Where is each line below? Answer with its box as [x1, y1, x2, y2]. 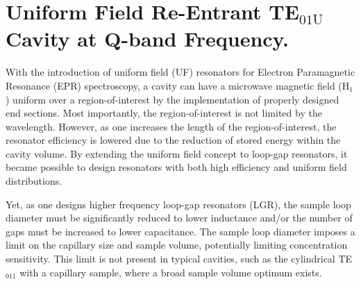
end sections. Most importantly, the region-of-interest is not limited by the [6, 106, 322, 120]
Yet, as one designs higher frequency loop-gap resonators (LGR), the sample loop [6, 197, 351, 211]
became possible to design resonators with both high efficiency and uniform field [6, 160, 347, 174]
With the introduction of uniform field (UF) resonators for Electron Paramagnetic [6, 65, 355, 79]
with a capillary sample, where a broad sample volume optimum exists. [19, 265, 322, 279]
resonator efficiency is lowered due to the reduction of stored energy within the [6, 133, 341, 147]
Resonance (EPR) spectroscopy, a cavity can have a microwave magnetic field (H [6, 78, 350, 92]
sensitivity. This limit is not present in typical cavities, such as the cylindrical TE [6, 251, 353, 266]
